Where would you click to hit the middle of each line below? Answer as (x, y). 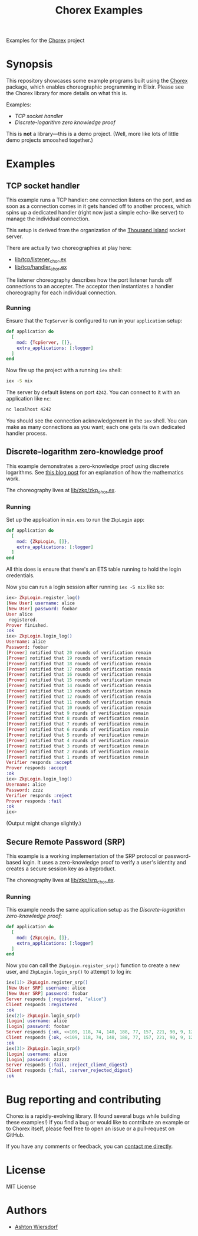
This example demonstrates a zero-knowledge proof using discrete (88, 466)
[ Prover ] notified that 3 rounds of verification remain (77, 746)
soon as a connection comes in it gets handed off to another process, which (98, 206)
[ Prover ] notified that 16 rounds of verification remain (79, 675)
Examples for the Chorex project (45, 40)
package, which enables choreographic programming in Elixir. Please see (95, 87)
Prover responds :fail (34, 801)
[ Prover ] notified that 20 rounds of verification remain (79, 653)
